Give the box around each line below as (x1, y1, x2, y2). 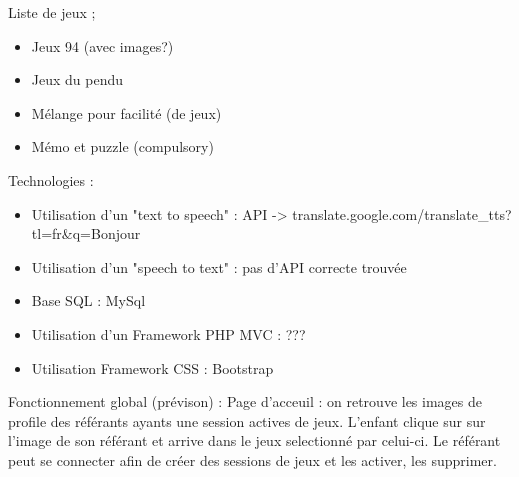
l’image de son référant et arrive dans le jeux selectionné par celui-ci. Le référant (8, 430, 501, 451)
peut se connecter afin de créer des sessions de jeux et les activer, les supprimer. (8, 449, 497, 470)
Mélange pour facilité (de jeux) (31, 102, 222, 123)
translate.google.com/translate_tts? (292, 203, 512, 224)
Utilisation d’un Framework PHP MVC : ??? (31, 323, 306, 344)
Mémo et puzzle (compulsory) (31, 136, 214, 157)
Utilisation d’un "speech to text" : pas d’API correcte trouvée (31, 256, 407, 277)
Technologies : (8, 169, 94, 190)
